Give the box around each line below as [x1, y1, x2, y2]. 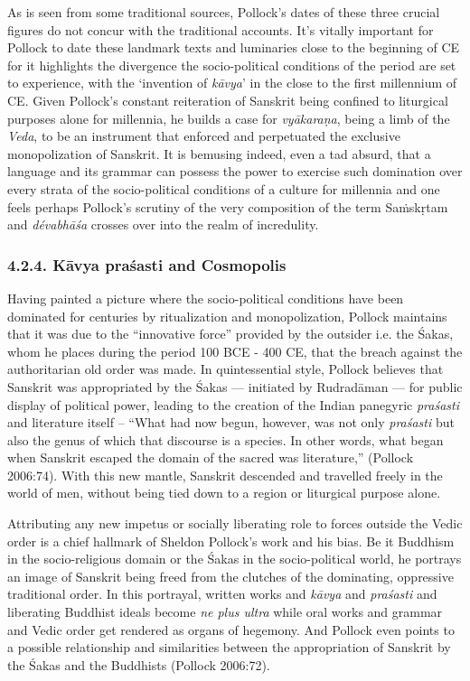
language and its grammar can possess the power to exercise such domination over [7, 162, 463, 181]
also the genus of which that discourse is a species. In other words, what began [7, 430, 444, 449]
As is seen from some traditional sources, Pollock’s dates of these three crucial [7, 3, 440, 21]
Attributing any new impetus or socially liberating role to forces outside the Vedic [7, 514, 463, 533]
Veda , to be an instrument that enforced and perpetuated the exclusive [7, 126, 400, 145]
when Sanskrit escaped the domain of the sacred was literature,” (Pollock [7, 448, 414, 467]
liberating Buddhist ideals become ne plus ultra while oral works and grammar [7, 602, 443, 621]
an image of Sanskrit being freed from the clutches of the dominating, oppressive [7, 566, 454, 585]
